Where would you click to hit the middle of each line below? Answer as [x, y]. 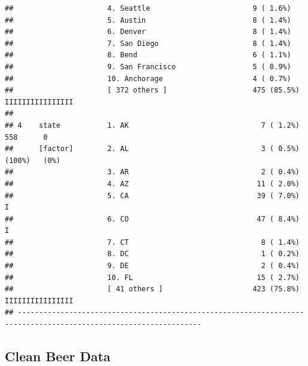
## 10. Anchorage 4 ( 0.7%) [148, 79]
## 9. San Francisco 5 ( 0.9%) [148, 67]
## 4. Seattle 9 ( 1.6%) [148, 8]
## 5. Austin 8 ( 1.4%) [148, 20]
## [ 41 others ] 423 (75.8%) [152, 289]
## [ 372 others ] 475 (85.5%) [152, 90]
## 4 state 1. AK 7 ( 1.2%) [152, 125]
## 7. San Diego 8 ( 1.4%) [148, 43]
